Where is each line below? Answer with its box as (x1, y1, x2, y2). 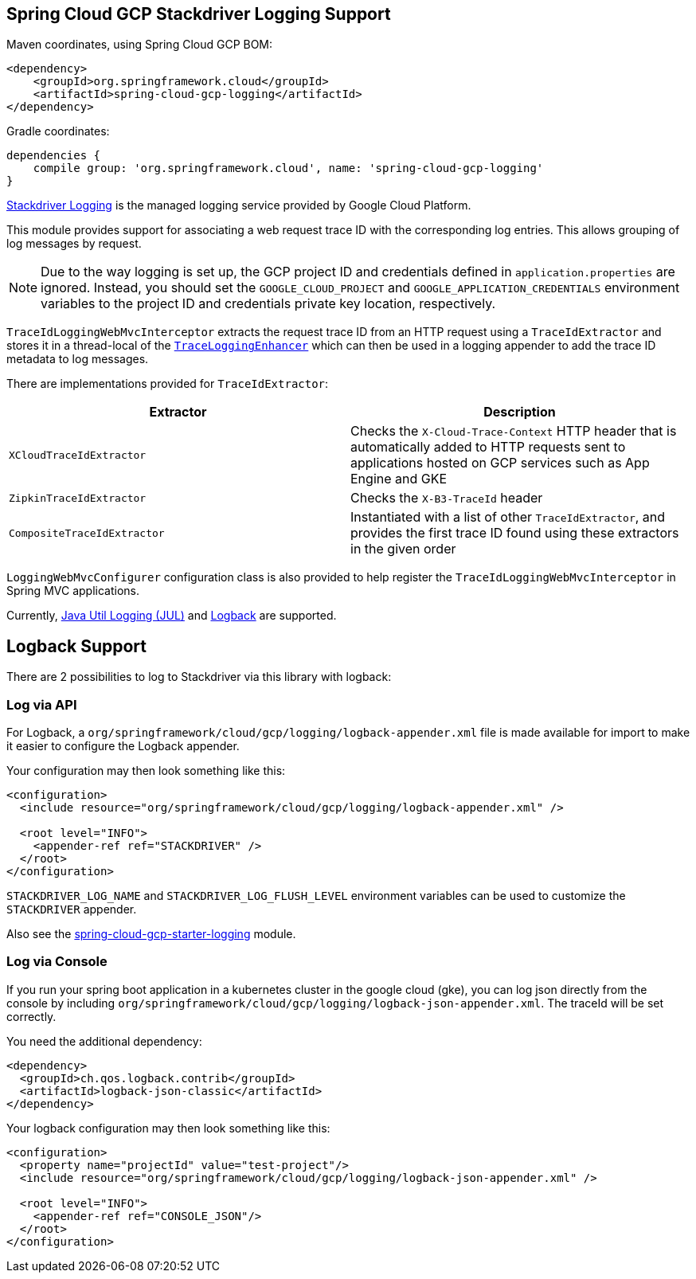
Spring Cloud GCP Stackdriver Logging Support (6, 4, 391, 24)
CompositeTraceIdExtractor (9, 526, 165, 539)
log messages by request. (6, 237, 142, 251)
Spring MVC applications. (6, 584, 139, 598)
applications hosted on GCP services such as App (350, 455, 650, 471)
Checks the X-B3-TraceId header (350, 490, 543, 507)
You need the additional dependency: (6, 1034, 202, 1048)
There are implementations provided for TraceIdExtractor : (6, 377, 329, 391)
